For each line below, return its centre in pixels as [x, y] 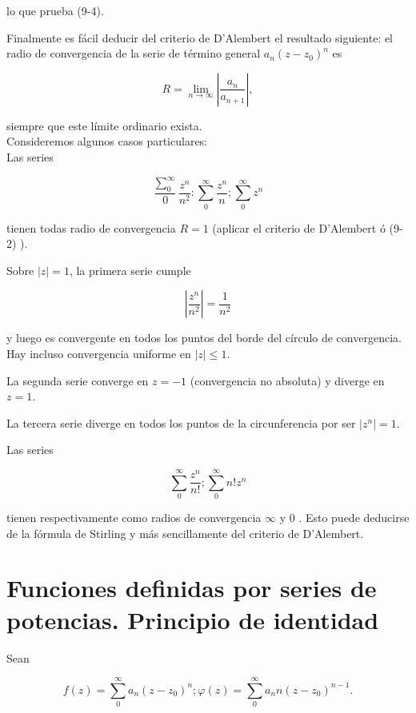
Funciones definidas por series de [192, 588]
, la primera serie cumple [130, 270]
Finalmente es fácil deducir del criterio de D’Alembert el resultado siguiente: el [200, 37]
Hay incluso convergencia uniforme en [99, 353]
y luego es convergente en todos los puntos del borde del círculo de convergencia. [204, 338]
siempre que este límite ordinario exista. [104, 125]
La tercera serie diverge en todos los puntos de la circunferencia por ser [181, 422]
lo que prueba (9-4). [55, 10]
